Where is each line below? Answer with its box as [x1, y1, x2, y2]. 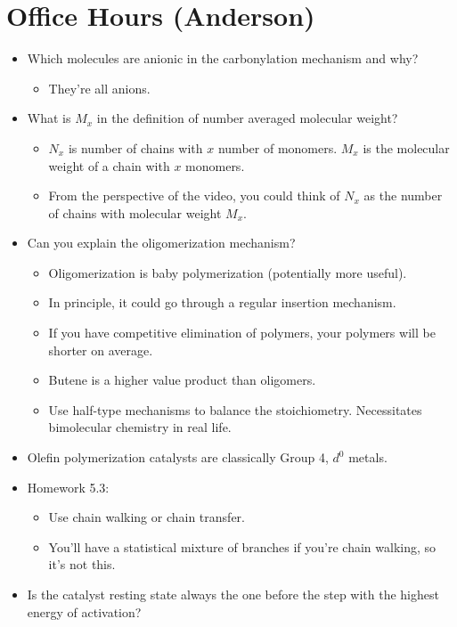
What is [27, 109, 71, 127]
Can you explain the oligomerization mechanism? [27, 233, 296, 252]
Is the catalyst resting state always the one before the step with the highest [27, 585, 439, 603]
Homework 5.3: [27, 477, 110, 496]
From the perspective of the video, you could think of [48, 186, 340, 205]
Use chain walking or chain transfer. [48, 508, 245, 526]
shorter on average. [48, 340, 153, 359]
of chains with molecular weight [48, 203, 222, 222]
